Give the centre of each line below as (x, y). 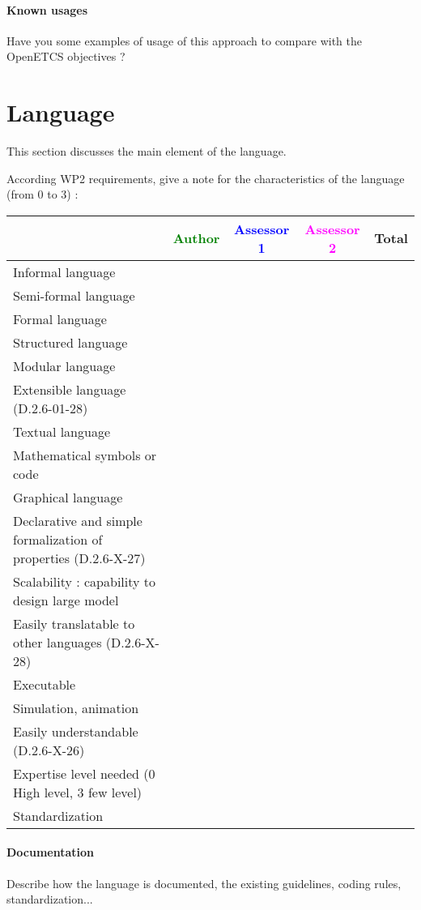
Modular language (64, 365)
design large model (66, 600)
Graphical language (68, 497)
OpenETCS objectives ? (66, 56)
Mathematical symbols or (85, 455)
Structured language (70, 342)
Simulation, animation (76, 707)
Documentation (51, 852)
